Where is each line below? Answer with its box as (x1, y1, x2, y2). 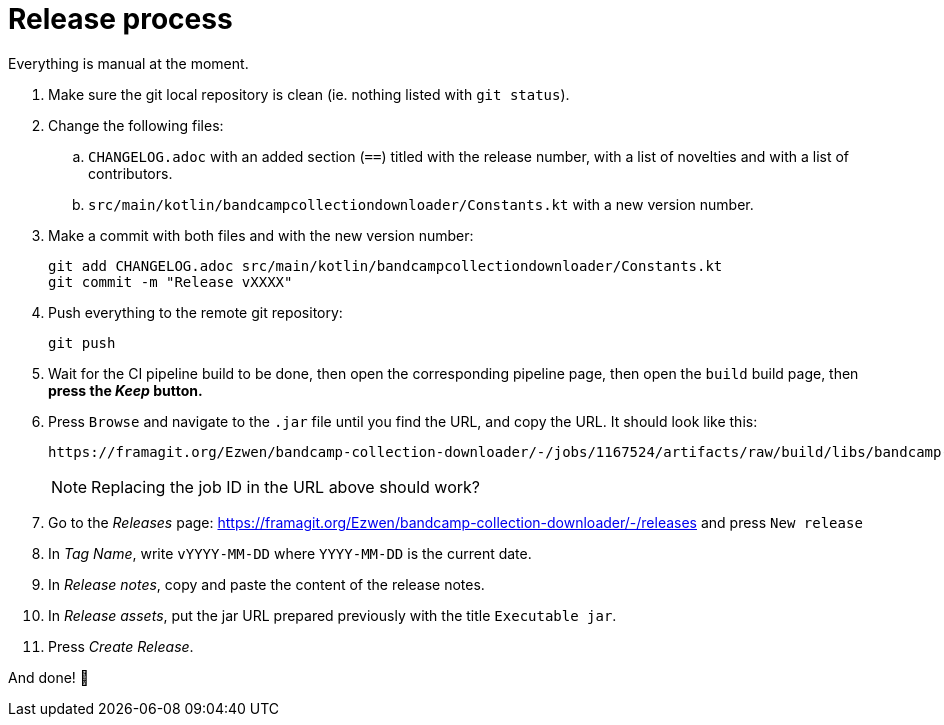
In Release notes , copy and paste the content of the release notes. (48, 575, 485, 593)
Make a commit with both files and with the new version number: (48, 226, 474, 244)
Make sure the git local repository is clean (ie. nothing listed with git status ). (48, 85, 570, 103)
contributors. (88, 164, 173, 182)
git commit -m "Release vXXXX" (48, 273, 293, 290)
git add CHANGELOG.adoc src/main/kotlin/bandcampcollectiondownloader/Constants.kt (48, 257, 723, 274)
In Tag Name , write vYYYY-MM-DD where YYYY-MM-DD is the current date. (48, 544, 532, 562)
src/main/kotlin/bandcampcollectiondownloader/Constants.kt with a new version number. (88, 195, 754, 213)
